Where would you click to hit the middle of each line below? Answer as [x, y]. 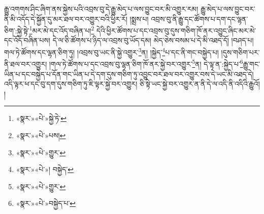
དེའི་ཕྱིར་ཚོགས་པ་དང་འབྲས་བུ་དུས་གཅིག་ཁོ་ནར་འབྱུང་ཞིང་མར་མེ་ [176, 30]
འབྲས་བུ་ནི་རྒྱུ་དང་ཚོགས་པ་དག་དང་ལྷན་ [200, 18]
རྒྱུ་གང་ [251, 63]
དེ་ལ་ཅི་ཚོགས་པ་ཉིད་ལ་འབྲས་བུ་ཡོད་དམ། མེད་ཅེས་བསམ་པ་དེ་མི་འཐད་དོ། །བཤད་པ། [153, 40]
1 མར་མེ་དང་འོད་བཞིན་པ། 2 [62, 30]
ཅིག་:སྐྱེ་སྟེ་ [17, 30]
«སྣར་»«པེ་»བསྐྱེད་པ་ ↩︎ [46, 203]
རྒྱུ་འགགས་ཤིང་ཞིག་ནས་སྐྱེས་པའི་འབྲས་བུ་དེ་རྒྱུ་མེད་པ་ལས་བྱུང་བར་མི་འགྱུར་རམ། [101, 9]
